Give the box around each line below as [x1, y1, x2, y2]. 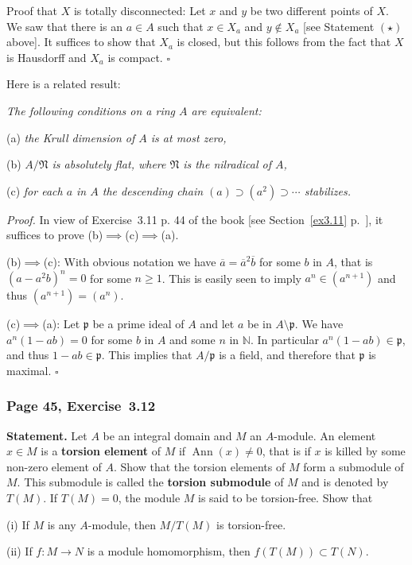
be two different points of [250, 2, 373, 18]
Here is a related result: [6, 75, 121, 92]
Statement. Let [6, 427, 87, 443]
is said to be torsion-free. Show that [198, 490, 373, 505]
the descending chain [102, 182, 204, 199]
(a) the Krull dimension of [6, 129, 135, 145]
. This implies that [101, 346, 192, 363]
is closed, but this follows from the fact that [177, 33, 391, 50]
